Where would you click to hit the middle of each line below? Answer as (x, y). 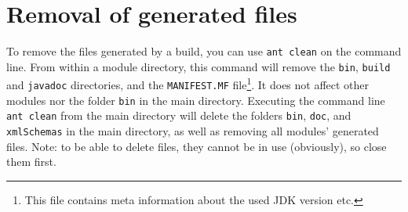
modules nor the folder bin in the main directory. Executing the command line (196, 100)
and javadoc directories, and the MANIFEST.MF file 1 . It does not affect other (188, 84)
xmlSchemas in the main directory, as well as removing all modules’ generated (193, 131)
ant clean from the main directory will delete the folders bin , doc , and (179, 115)
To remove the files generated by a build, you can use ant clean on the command (204, 51)
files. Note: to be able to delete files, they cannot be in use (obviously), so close (197, 146)
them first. (31, 162)
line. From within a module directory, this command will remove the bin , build (199, 66)
